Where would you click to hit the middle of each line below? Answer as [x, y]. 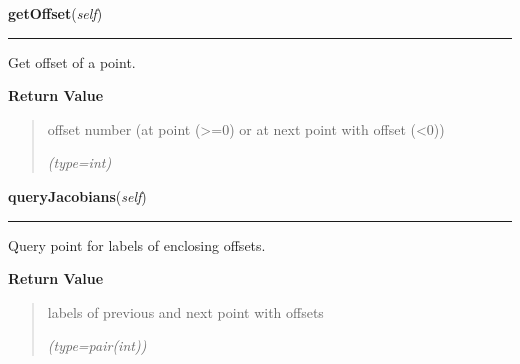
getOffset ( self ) [55, 13]
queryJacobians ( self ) [77, 195]
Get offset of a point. [72, 61]
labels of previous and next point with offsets [185, 311]
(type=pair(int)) [97, 345]
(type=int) [79, 162]
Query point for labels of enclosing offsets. [137, 244]
